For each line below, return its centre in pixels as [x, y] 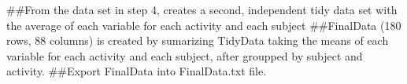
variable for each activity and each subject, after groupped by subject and [185, 55]
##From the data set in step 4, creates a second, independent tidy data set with [202, 9]
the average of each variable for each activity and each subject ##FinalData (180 [204, 25]
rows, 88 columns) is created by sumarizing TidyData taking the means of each [198, 40]
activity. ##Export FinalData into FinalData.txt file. [137, 71]
